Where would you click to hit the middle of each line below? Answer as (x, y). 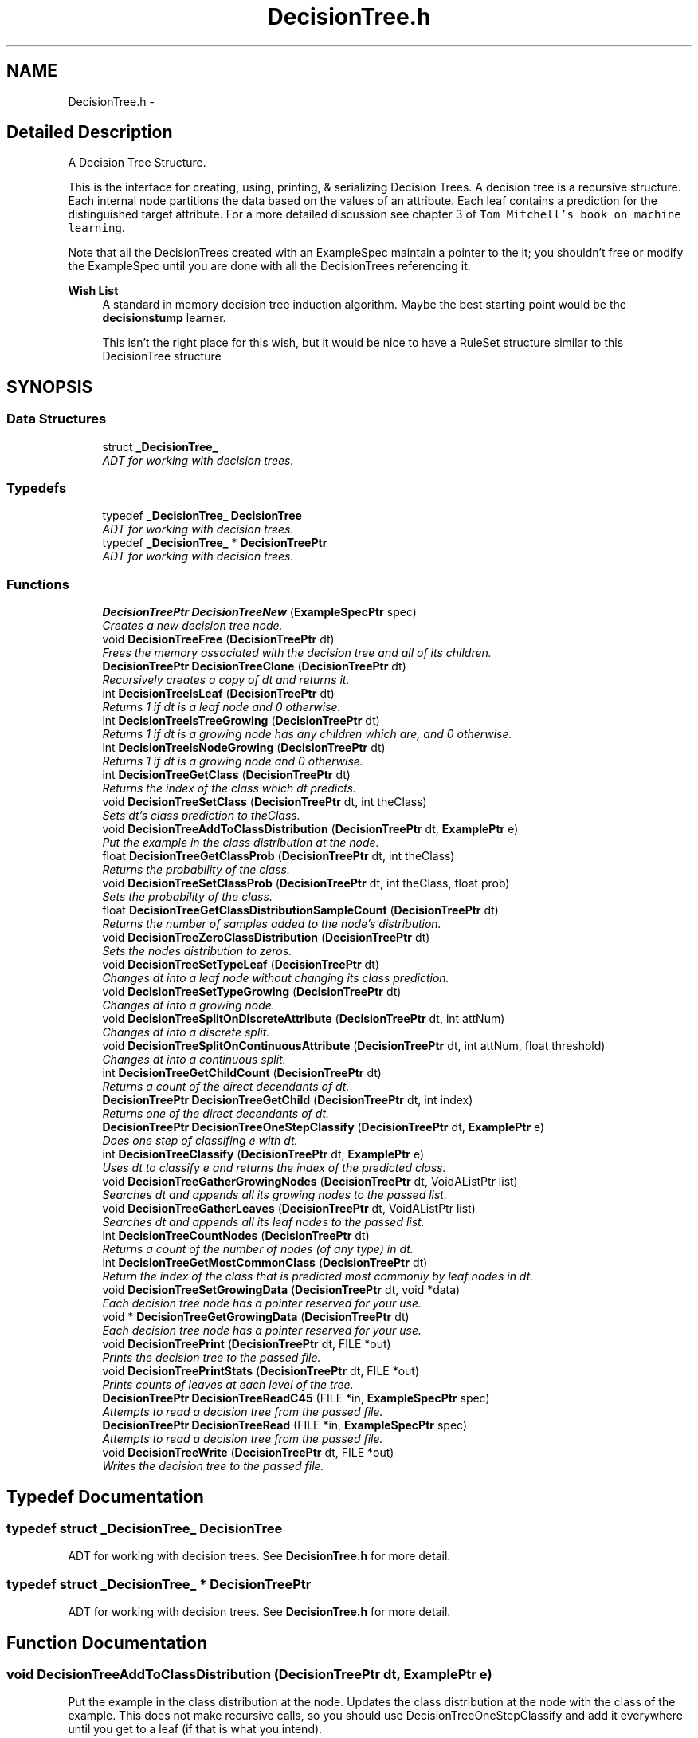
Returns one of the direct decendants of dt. (216, 1114)
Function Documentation (107, 1642)
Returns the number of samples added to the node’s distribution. (272, 924)
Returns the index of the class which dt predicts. (229, 788)
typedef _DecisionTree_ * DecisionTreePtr (215, 543)
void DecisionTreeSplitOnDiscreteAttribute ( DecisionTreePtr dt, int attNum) (304, 1019)
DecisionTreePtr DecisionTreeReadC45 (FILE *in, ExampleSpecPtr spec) (296, 1398)
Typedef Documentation (105, 1496)
